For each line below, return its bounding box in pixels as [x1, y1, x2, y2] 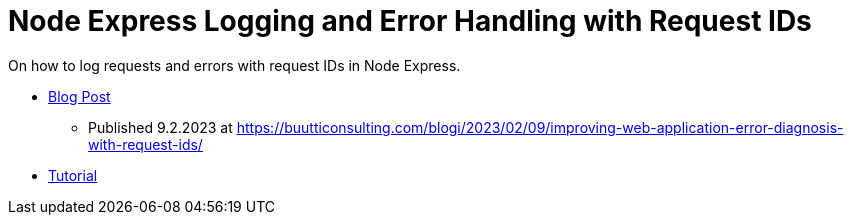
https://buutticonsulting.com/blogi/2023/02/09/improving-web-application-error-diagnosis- [236, 118, 844, 136]
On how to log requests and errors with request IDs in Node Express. [8, 56, 461, 74]
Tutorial [48, 166, 98, 184]
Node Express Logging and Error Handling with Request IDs [8, 4, 812, 38]
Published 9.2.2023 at [88, 118, 233, 136]
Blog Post [48, 87, 111, 105]
